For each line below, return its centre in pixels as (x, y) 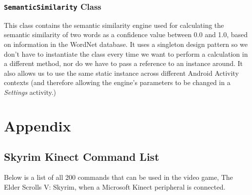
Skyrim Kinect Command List (82, 157)
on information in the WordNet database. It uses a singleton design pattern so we (126, 44)
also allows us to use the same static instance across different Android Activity (121, 73)
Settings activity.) (30, 92)
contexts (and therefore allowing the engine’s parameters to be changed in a (117, 82)
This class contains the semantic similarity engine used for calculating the (114, 25)
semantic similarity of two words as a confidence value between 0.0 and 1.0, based (126, 34)
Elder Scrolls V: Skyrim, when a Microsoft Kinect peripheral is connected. (115, 186)
